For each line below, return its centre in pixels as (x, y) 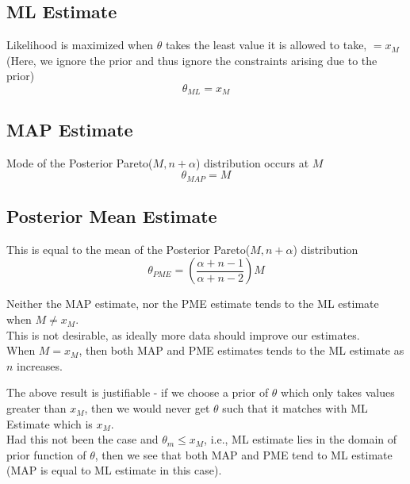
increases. (40, 365)
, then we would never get (147, 408)
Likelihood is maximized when (80, 45)
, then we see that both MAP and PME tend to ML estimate (243, 454)
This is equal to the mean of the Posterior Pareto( (128, 249)
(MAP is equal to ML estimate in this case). (114, 470)
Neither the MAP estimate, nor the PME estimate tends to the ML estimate (193, 303)
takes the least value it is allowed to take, (266, 45)
